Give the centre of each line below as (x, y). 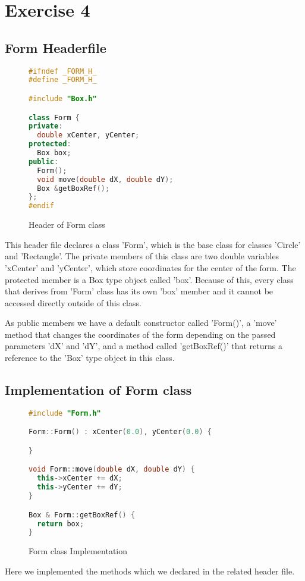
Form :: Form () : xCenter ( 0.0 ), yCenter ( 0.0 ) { (120, 432)
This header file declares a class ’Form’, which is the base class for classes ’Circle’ (153, 244)
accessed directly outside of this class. (73, 302)
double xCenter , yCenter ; (88, 135)
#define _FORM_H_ (63, 80)
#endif (41, 206)
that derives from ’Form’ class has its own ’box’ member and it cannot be (139, 291)
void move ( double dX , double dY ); (105, 179)
